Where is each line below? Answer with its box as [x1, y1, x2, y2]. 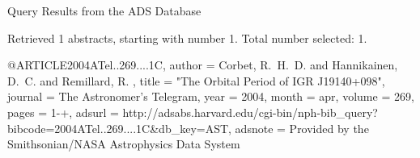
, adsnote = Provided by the [228, 119, 369, 136]
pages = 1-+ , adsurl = [7, 103, 119, 120]
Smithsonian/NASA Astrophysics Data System [7, 135, 240, 152]
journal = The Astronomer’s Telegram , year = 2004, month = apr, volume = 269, [7, 88, 414, 105]
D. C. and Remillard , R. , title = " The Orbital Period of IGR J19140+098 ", [7, 72, 385, 89]
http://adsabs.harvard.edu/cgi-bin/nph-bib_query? [122, 103, 378, 120]
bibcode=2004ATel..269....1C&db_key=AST [7, 119, 229, 136]
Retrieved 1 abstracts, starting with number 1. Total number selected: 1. [7, 29, 367, 46]
